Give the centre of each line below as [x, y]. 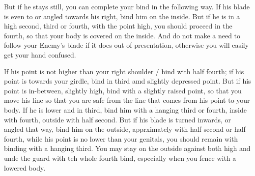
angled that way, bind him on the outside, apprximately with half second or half [125, 129]
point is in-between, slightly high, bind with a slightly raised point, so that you [123, 90]
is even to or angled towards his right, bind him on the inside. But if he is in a [122, 16]
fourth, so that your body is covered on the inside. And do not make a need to [122, 35]
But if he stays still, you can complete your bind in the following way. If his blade [127, 6]
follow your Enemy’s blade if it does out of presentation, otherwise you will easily [127, 45]
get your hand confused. [40, 54]
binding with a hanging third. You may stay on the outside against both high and [127, 148]
